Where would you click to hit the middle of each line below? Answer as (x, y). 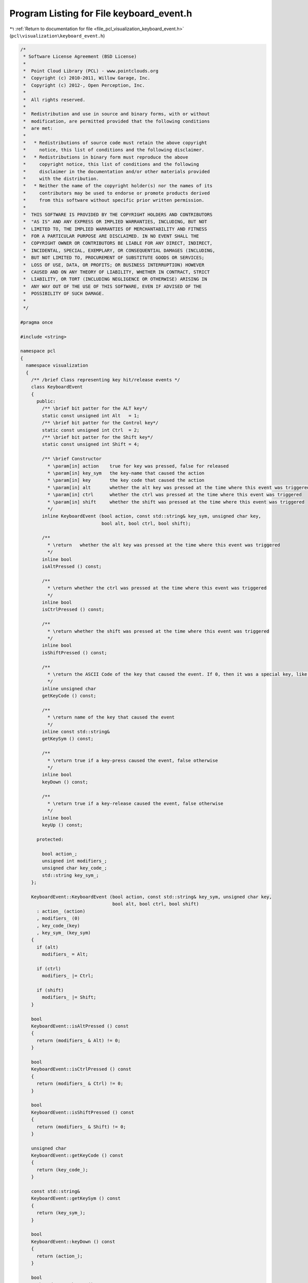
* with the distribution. (61, 179)
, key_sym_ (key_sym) (64, 932)
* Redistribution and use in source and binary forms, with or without (117, 114)
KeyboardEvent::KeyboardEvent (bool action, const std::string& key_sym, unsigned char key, (151, 897)
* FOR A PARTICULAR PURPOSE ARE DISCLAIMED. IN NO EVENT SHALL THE (111, 236)
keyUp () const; (62, 825)
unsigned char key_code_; (74, 868)
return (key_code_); (62, 1170)
